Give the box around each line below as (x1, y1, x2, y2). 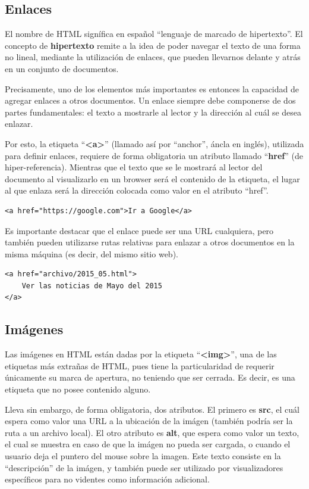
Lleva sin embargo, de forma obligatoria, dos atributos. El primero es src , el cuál (5, 403, 299, 415)
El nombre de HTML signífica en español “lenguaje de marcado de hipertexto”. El (5, 27, 303, 40)
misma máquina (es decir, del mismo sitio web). (5, 247, 178, 260)
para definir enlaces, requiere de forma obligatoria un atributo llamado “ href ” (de (5, 149, 303, 161)
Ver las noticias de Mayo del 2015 (21, 281, 162, 290)
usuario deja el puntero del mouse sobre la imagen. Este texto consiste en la (5, 450, 281, 462)
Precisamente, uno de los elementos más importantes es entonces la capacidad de (5, 82, 299, 95)
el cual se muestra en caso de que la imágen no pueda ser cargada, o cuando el (5, 438, 291, 450)
